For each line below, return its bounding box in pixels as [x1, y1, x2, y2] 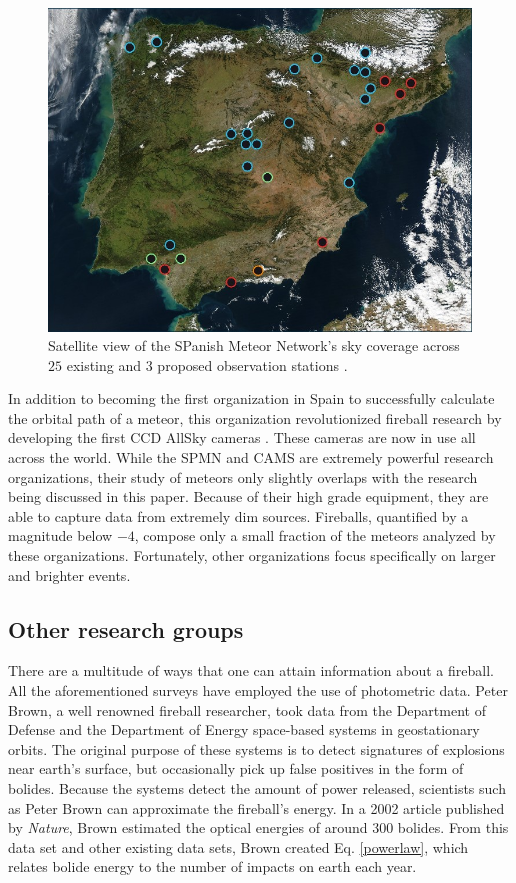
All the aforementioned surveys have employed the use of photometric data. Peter [8, 680, 508, 701]
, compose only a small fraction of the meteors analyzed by [134, 525, 496, 546]
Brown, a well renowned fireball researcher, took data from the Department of [8, 699, 486, 720]
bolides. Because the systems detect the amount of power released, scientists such [8, 778, 506, 798]
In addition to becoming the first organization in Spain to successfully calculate [8, 388, 495, 409]
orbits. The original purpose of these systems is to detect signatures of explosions [8, 738, 505, 759]
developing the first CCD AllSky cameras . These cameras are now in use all [8, 427, 476, 448]
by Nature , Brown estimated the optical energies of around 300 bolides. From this [8, 817, 509, 838]
